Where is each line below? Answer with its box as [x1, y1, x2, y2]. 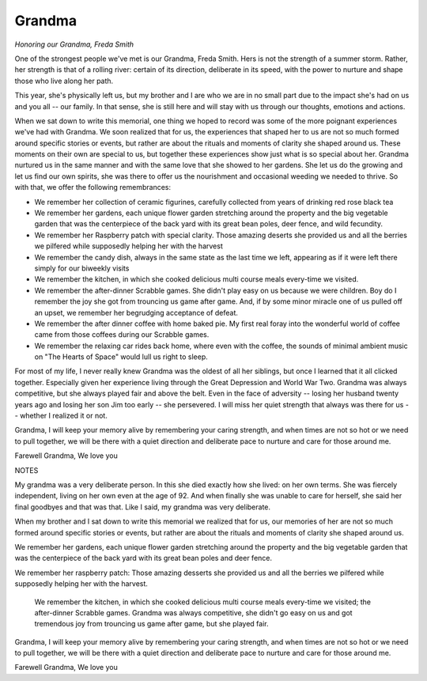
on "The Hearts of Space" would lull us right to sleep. [34, 352, 209, 361]
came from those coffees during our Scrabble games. [34, 330, 210, 339]
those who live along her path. [14, 76, 114, 85]
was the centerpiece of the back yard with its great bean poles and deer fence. [14, 554, 273, 563]
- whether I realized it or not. [14, 411, 108, 421]
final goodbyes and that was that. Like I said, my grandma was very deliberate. [14, 502, 271, 512]
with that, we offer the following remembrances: [14, 183, 172, 192]
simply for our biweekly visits [34, 263, 130, 273]
